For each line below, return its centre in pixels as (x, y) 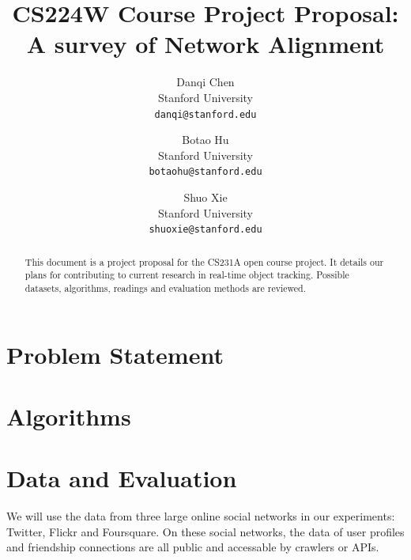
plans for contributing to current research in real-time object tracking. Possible (187, 275)
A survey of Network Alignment (205, 44)
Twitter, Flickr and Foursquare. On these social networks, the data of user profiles (205, 531)
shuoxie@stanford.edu (205, 230)
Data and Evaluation (122, 478)
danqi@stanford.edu (205, 114)
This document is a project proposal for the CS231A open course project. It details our (204, 261)
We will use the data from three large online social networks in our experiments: (201, 516)
